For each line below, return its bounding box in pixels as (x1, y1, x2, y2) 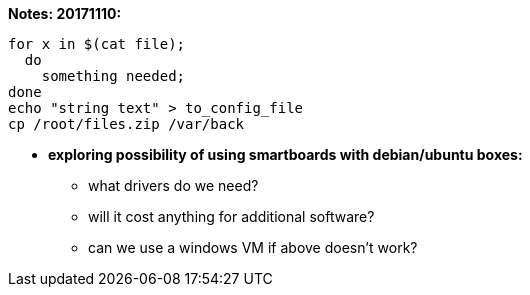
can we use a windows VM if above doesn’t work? (88, 239, 418, 256)
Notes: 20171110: (8, 5, 122, 22)
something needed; (41, 68, 186, 84)
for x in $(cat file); (8, 36, 186, 52)
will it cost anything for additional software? (88, 208, 375, 225)
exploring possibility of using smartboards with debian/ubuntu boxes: (48, 146, 523, 163)
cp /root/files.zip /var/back (8, 116, 245, 132)
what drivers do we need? (88, 177, 259, 194)
